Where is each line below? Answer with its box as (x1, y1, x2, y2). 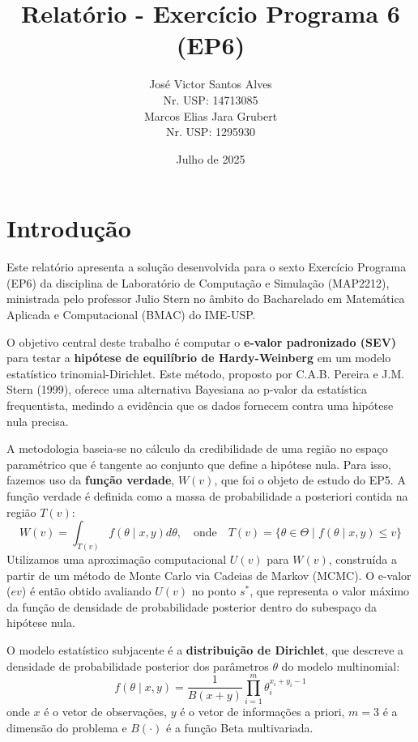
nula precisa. (6, 412, 69, 429)
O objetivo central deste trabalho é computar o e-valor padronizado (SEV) (6, 333, 397, 350)
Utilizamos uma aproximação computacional (6, 550, 227, 567)
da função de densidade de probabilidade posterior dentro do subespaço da (6, 598, 377, 615)
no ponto (191, 582, 237, 599)
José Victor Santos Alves (149, 75, 272, 92)
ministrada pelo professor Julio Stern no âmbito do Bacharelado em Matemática (6, 290, 405, 307)
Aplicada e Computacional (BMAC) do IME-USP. (6, 306, 256, 322)
